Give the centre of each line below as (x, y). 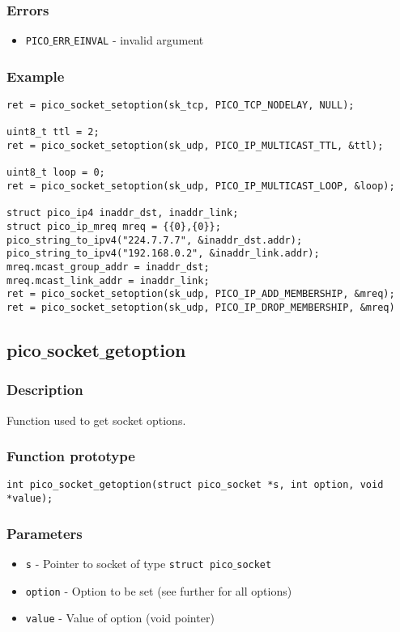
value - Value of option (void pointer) (120, 618)
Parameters (45, 533)
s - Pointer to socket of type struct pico (129, 563)
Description (45, 390)
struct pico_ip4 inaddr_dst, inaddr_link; (123, 213)
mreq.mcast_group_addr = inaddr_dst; (108, 267)
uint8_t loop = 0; (56, 173)
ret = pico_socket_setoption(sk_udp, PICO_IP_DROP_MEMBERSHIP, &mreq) (201, 307)
